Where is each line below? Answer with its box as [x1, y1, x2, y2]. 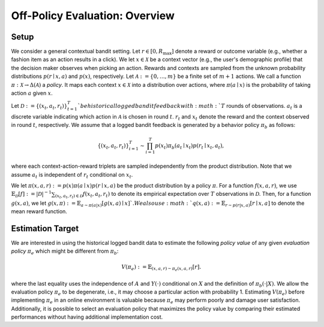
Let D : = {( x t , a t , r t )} [11, 102, 68, 111]
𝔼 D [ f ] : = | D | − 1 [11, 189, 52, 199]
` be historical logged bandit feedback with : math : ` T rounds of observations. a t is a [77, 102, 302, 111]
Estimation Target [11, 223, 79, 234]
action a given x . [11, 90, 53, 97]
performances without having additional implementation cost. [11, 313, 163, 320]
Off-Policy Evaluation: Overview [11, 9, 175, 22]
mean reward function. [11, 208, 67, 215]
